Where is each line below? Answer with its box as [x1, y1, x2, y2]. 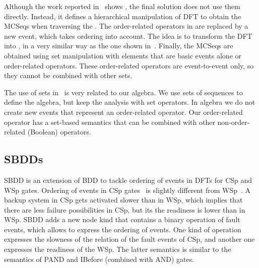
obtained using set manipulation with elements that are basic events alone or [4, 50, 242, 60]
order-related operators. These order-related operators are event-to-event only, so [4, 60, 254, 71]
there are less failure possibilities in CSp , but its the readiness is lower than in [4, 204, 245, 215]
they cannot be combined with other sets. [4, 70, 133, 81]
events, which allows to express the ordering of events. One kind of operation [4, 224, 241, 234]
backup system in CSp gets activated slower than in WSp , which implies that [4, 194, 243, 205]
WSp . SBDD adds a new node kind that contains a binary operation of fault [4, 214, 240, 225]
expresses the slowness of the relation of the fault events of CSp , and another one [4, 234, 255, 244]
